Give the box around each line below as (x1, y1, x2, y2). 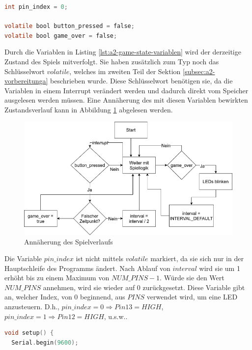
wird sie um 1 (199, 263, 240, 273)
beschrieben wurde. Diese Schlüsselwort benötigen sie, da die (50, 76, 233, 86)
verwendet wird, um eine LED (146, 292, 238, 302)
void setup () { (4, 329, 54, 337)
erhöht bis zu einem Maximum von (4, 272, 110, 283)
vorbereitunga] (4, 76, 48, 86)
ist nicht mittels (76, 253, 124, 263)
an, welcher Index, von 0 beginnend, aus (4, 292, 125, 302)
